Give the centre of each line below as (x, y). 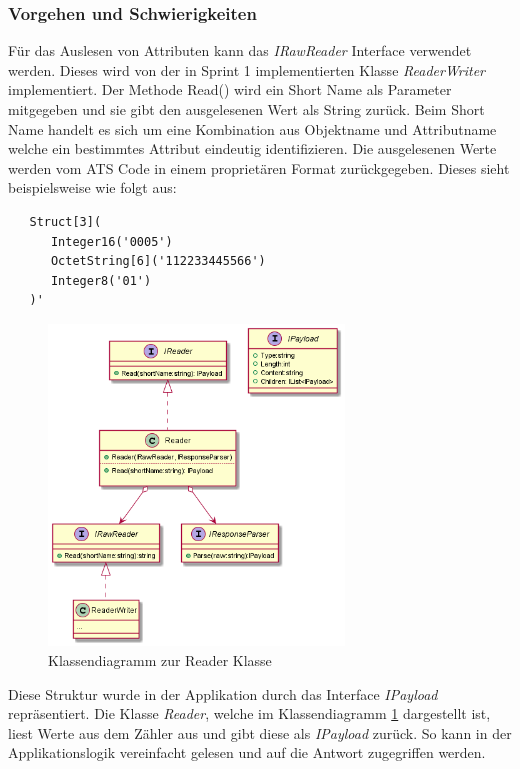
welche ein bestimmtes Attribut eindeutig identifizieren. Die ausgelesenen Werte (252, 148)
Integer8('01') (101, 280)
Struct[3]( (65, 221)
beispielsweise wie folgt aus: (92, 187)
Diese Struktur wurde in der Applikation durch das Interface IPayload (223, 693)
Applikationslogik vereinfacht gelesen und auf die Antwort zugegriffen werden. (247, 752)
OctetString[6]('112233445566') (158, 261)
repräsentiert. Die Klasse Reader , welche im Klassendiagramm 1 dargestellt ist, (249, 713)
